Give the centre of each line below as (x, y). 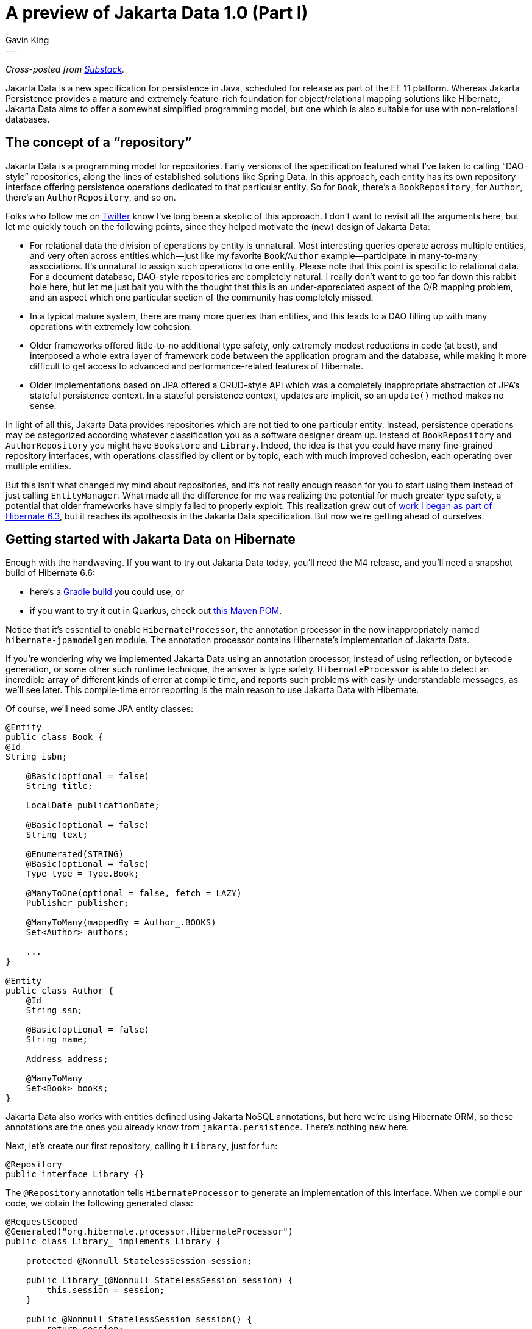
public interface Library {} (75, 1174)
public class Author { (60, 991)
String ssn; (54, 1010)
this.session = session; (106, 1290)
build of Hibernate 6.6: (50, 573)
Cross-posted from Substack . (65, 69)
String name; (57, 1040)
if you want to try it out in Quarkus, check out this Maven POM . (156, 611)
